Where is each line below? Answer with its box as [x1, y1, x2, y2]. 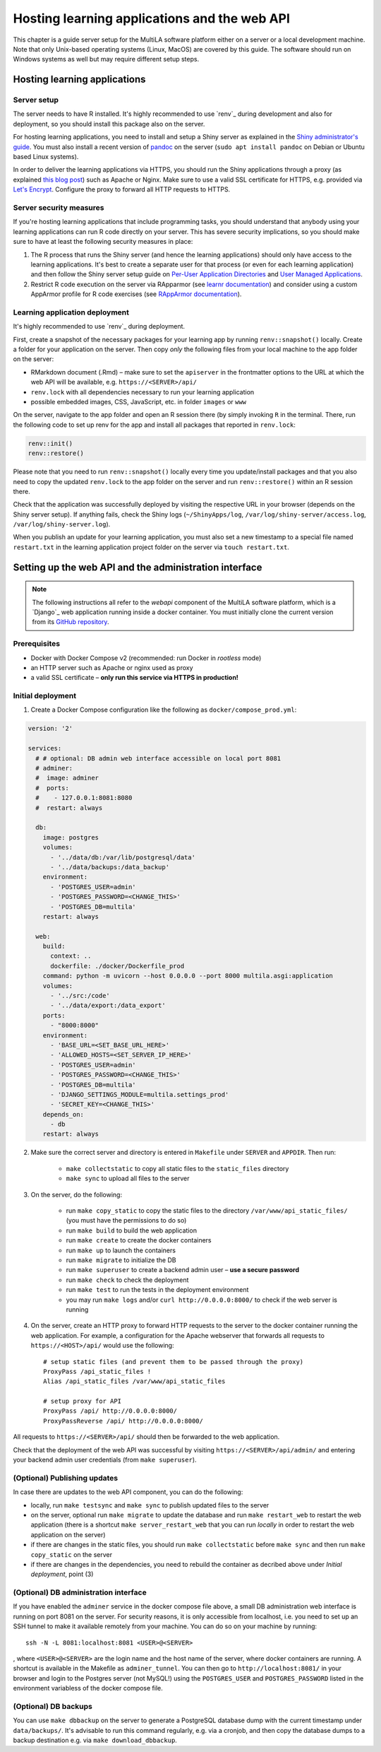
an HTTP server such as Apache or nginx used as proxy [30, 663, 193, 671]
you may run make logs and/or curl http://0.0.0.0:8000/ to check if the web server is [66, 1295, 338, 1304]
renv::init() [28, 439, 73, 447]
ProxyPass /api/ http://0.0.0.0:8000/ [43, 1407, 178, 1415]
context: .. [50, 952, 92, 960]
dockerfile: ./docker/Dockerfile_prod [50, 962, 185, 970]
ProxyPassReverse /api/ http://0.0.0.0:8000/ [43, 1417, 204, 1425]
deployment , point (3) [30, 1570, 94, 1579]
